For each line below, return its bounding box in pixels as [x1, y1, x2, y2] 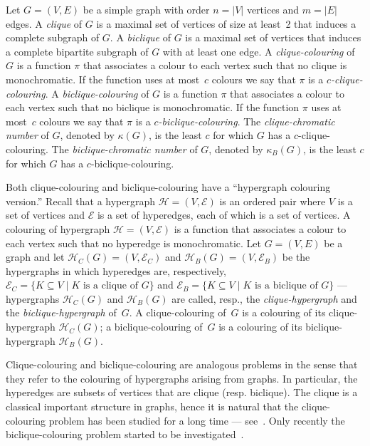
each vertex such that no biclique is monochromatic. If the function [6, 100, 300, 115]
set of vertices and [6, 207, 85, 222]
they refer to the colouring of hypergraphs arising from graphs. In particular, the [6, 370, 358, 385]
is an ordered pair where [219, 193, 326, 208]
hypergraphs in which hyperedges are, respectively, [6, 263, 227, 278]
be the [282, 249, 310, 264]
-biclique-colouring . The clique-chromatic [158, 113, 335, 128]
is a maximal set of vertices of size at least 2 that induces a [96, 16, 356, 31]
